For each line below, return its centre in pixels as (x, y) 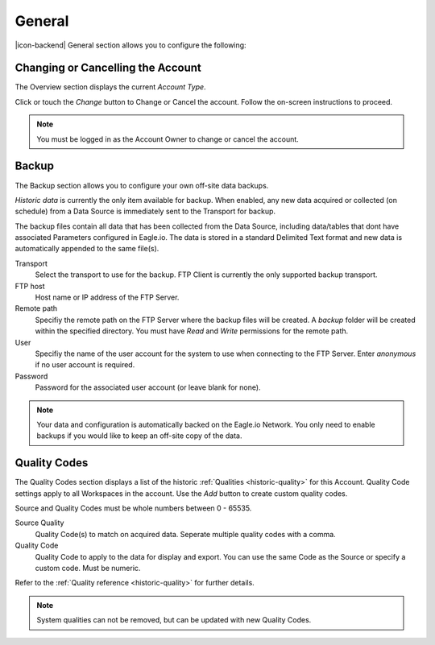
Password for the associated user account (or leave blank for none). (148, 387)
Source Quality (39, 523)
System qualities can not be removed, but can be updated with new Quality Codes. (174, 620)
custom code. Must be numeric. (88, 568)
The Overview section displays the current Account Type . (110, 87)
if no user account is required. (85, 365)
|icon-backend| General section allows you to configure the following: (130, 45)
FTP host (30, 286)
